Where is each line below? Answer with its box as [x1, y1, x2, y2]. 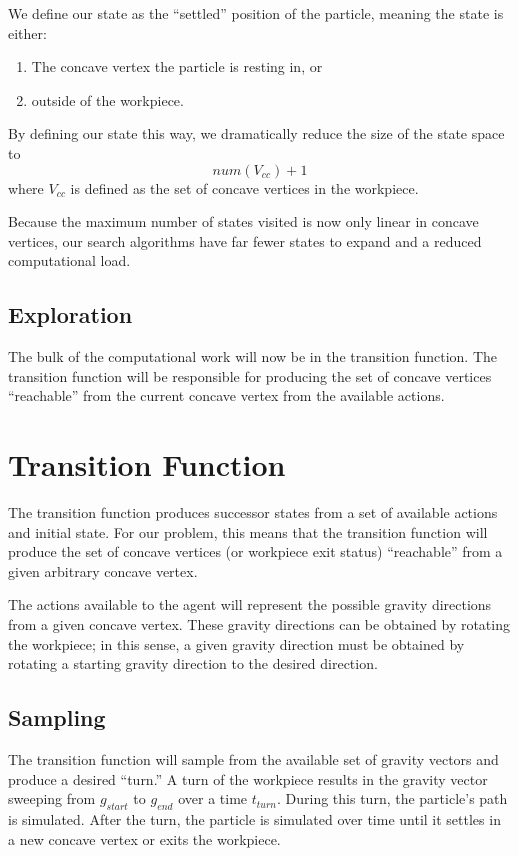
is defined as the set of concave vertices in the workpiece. [70, 177, 419, 198]
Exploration [8, 299, 133, 330]
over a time [178, 788, 248, 809]
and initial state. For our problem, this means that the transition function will [8, 521, 488, 542]
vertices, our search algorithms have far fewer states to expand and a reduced [8, 230, 482, 251]
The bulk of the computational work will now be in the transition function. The [8, 346, 498, 367]
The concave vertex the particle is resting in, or [31, 56, 323, 77]
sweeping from [8, 788, 96, 809]
